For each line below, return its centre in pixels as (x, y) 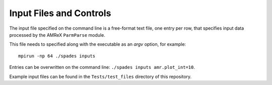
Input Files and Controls (60, 13)
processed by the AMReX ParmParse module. (57, 35)
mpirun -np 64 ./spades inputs (57, 56)
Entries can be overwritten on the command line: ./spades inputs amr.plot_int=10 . (102, 67)
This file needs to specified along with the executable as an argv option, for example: (98, 44)
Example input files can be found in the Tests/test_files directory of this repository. (100, 76)
